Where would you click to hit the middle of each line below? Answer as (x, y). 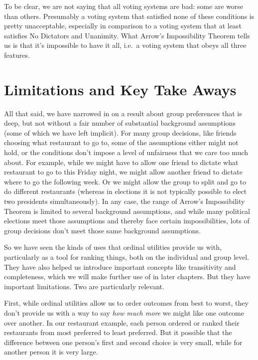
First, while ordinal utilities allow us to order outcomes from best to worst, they (126, 303)
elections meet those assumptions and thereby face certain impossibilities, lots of (127, 221)
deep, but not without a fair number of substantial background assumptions (120, 123)
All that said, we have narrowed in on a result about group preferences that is (123, 113)
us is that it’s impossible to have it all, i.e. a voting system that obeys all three (125, 45)
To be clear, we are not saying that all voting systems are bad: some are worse (124, 6)
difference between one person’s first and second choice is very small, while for (123, 342)
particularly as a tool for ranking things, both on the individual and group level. (127, 257)
